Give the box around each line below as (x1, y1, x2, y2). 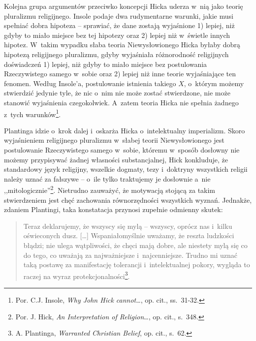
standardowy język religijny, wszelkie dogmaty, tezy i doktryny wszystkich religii (4, 164, 248, 174)
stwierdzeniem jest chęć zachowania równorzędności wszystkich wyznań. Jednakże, (4, 194, 252, 205)
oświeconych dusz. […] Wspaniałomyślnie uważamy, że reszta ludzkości (23, 230, 234, 241)
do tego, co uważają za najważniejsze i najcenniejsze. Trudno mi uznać (23, 249, 237, 260)
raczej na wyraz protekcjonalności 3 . (23, 269, 130, 281)
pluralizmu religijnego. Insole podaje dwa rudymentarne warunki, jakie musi (4, 10, 233, 21)
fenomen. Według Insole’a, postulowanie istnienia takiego (4, 78, 176, 88)
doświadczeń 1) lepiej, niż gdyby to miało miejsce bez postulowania (4, 59, 207, 69)
